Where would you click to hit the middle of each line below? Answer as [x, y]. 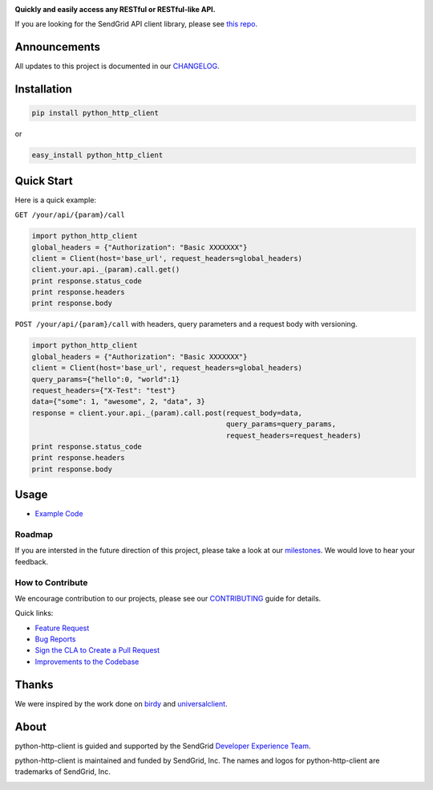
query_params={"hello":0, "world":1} [106, 379]
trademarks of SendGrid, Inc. [63, 772]
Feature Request [62, 628]
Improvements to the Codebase [87, 662]
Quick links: [34, 613]
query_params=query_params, [281, 424]
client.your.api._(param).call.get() [106, 270]
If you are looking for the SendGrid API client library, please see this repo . [136, 24]
